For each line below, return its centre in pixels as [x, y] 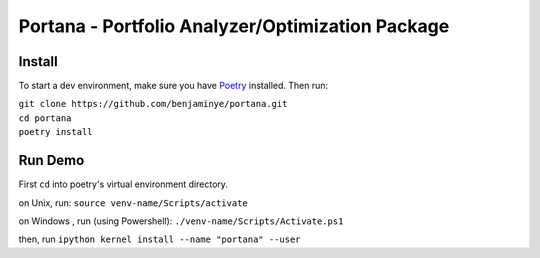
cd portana [45, 118]
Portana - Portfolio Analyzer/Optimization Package [234, 26]
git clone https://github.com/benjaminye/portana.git [153, 104]
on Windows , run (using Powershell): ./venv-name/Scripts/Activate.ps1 [181, 221]
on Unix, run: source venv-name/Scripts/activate [133, 202]
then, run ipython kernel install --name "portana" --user [159, 239]
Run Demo [51, 160]
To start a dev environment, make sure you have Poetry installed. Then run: [173, 86]
